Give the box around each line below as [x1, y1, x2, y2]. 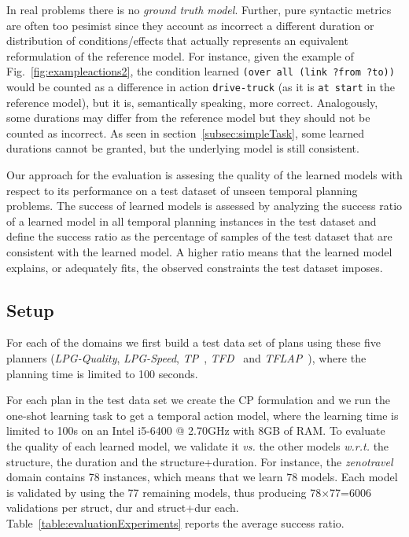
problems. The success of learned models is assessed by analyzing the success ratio [6, 197, 403, 214]
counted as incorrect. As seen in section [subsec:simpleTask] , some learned [6, 124, 364, 141]
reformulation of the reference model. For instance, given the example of [6, 47, 354, 64]
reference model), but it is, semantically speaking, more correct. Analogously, [6, 94, 378, 110]
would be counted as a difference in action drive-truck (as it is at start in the [6, 79, 396, 95]
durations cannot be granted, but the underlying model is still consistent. [6, 140, 359, 156]
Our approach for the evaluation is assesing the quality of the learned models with [6, 167, 403, 183]
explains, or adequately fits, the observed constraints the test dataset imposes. [6, 259, 383, 275]
